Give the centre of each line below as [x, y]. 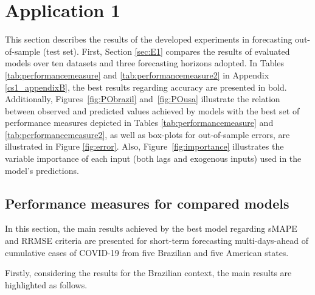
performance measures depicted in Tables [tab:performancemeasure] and [139, 123]
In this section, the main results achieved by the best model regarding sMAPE [151, 228]
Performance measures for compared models [147, 203]
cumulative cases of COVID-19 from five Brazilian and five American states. [147, 252]
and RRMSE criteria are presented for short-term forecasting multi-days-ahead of [157, 241]
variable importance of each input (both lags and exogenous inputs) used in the [153, 158]
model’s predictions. [42, 170]
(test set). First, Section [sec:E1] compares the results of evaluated [166, 51]
